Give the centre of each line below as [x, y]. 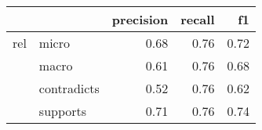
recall [198, 19]
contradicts [69, 88]
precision [140, 19]
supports [63, 111]
